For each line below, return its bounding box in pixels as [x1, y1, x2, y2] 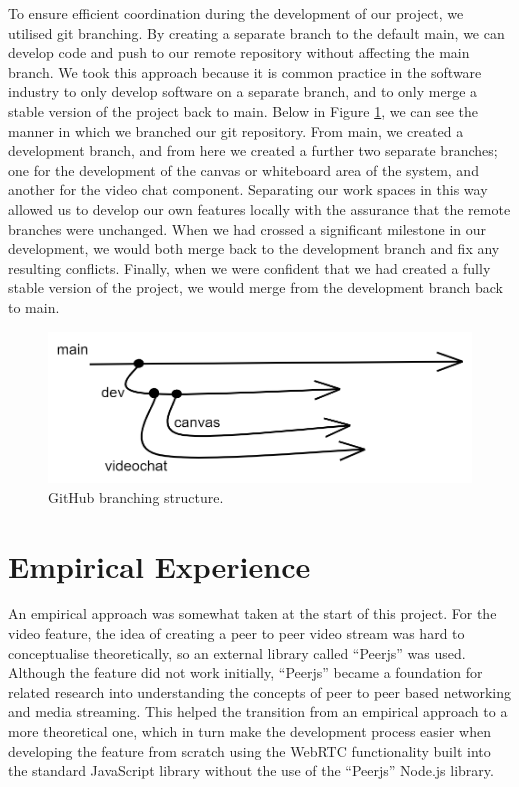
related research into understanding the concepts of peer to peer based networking [8, 681, 512, 702]
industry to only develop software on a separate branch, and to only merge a [8, 81, 478, 102]
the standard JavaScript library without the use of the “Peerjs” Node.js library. [8, 760, 494, 781]
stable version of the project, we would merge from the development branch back [8, 277, 503, 298]
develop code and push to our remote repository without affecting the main [8, 42, 470, 63]
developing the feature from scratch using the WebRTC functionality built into [8, 740, 491, 761]
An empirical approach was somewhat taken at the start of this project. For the [8, 603, 497, 624]
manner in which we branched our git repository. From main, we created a [8, 120, 464, 141]
